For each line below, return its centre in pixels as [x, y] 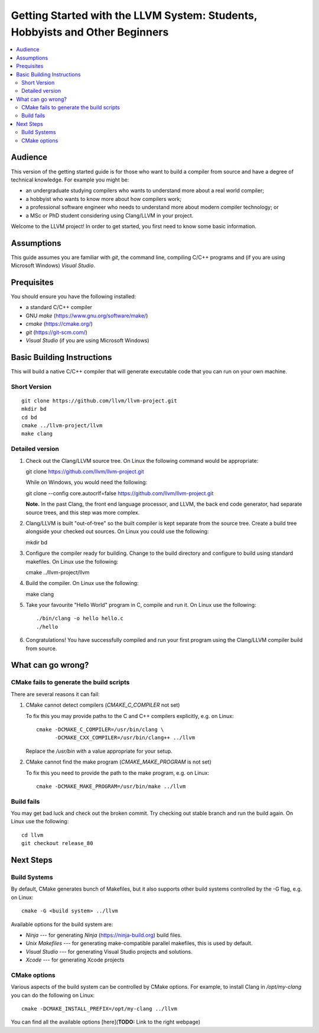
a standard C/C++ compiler [59, 307]
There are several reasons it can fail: [55, 694]
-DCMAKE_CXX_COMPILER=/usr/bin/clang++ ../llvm [125, 738]
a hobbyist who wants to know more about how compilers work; [104, 199]
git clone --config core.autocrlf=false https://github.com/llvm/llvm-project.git [120, 493]
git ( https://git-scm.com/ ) [57, 332]
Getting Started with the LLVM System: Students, [134, 15]
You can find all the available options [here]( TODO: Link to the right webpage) [106, 1022]
